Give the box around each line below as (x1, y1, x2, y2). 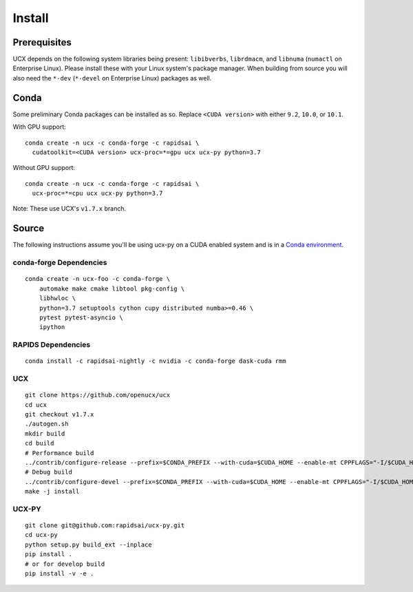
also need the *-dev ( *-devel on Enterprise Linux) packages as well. (12, 74, 212, 82)
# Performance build (25, 449, 94, 457)
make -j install (25, 487, 80, 496)
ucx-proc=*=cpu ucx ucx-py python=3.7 (32, 189, 163, 198)
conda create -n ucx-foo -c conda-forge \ (25, 275, 171, 283)
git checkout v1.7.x (25, 410, 94, 418)
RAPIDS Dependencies (12, 340, 91, 350)
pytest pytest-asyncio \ (39, 313, 123, 321)
